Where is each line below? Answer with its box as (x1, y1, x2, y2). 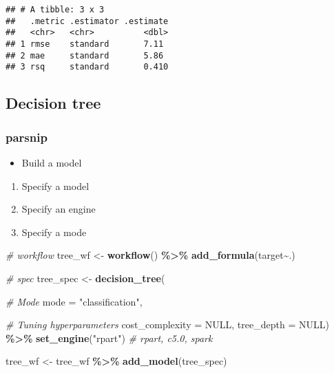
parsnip (6, 128, 48, 145)
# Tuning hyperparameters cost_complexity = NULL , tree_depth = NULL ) (6, 317, 329, 332)
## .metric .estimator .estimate (6, 16, 169, 26)
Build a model (21, 155, 82, 169)
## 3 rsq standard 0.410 (6, 62, 169, 72)
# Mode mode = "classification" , (6, 294, 143, 308)
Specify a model (21, 178, 90, 193)
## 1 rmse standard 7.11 (6, 39, 164, 49)
